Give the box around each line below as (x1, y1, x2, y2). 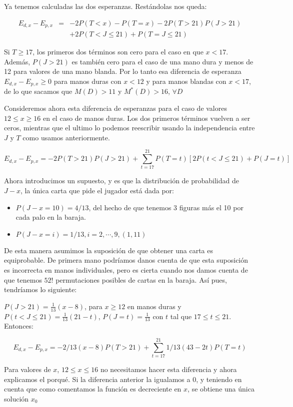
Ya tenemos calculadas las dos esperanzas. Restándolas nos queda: (4, 1, 207, 11)
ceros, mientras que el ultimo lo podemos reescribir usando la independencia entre (4, 122, 255, 133)
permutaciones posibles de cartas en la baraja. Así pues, (55, 274, 227, 285)
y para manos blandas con (146, 75, 226, 86)
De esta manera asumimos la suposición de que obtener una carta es (4, 245, 213, 255)
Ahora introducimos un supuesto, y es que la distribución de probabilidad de (4, 175, 239, 186)
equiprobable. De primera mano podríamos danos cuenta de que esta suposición (4, 255, 248, 265)
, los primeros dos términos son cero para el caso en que (32, 46, 203, 57)
